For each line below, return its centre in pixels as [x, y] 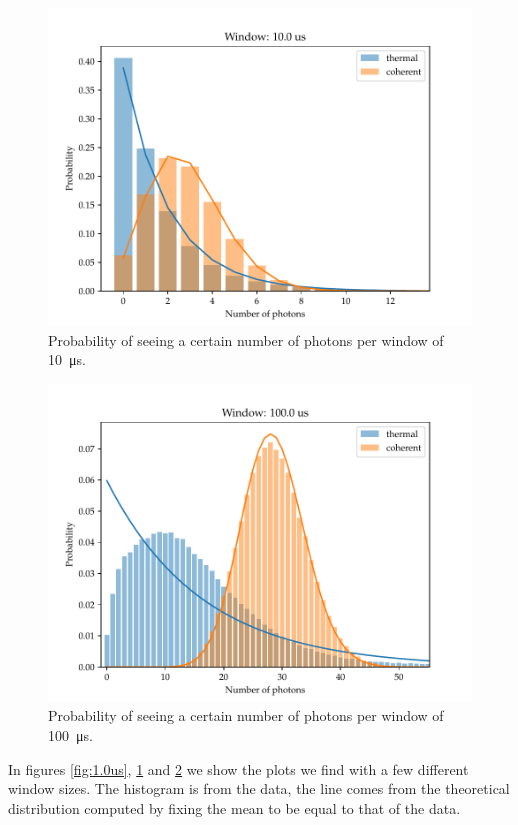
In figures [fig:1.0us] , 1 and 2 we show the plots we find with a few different [238, 768]
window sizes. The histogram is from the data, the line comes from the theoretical [259, 788]
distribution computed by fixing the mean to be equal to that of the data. [234, 807]
